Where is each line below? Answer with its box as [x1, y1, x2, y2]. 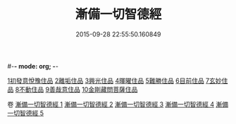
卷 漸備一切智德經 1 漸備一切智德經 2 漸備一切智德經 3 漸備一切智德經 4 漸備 [7, 99, 229, 109]
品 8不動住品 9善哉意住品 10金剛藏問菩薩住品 [7, 85, 138, 93]
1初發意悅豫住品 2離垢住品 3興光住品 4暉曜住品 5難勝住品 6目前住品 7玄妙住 [7, 76, 228, 85]
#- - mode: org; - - [7, 62, 58, 70]
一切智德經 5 [7, 109, 44, 117]
